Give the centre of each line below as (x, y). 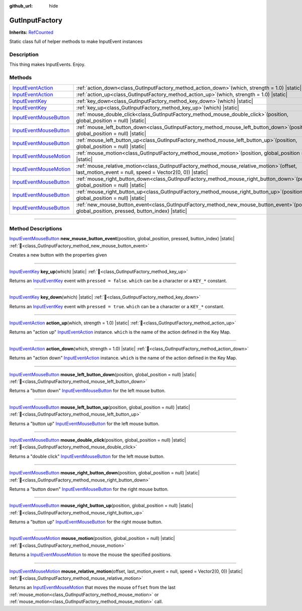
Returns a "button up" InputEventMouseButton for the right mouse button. (86, 522)
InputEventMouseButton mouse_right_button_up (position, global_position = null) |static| (101, 506)
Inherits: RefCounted (31, 32)
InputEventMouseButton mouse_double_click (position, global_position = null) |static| (98, 440)
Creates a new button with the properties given (58, 255)
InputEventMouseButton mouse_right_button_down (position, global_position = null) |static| (104, 473)
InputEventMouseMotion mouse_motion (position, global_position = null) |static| (92, 538)
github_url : (21, 6)
